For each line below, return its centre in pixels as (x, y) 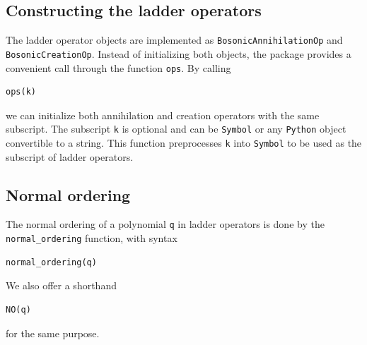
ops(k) (21, 92)
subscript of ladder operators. (70, 156)
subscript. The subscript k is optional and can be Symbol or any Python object (176, 129)
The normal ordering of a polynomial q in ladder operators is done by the (165, 224)
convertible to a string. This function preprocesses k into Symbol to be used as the (184, 143)
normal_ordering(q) (51, 262)
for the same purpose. (53, 333)
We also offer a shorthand (61, 285)
